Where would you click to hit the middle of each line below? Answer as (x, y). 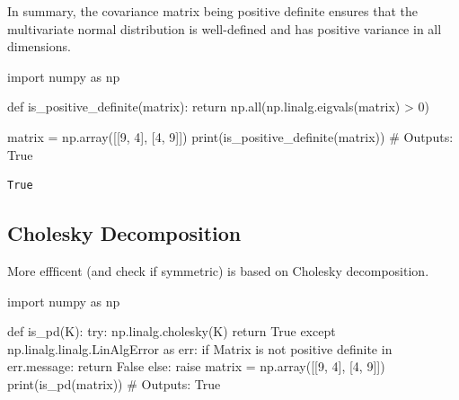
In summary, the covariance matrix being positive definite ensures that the (213, 11)
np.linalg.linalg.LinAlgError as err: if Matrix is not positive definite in (200, 348)
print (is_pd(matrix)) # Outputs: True (114, 383)
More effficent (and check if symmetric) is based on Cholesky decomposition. (218, 270)
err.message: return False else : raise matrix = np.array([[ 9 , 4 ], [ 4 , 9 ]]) (196, 366)
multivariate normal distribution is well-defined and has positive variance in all (225, 28)
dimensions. (39, 46)
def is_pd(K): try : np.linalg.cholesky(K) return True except (172, 331)
